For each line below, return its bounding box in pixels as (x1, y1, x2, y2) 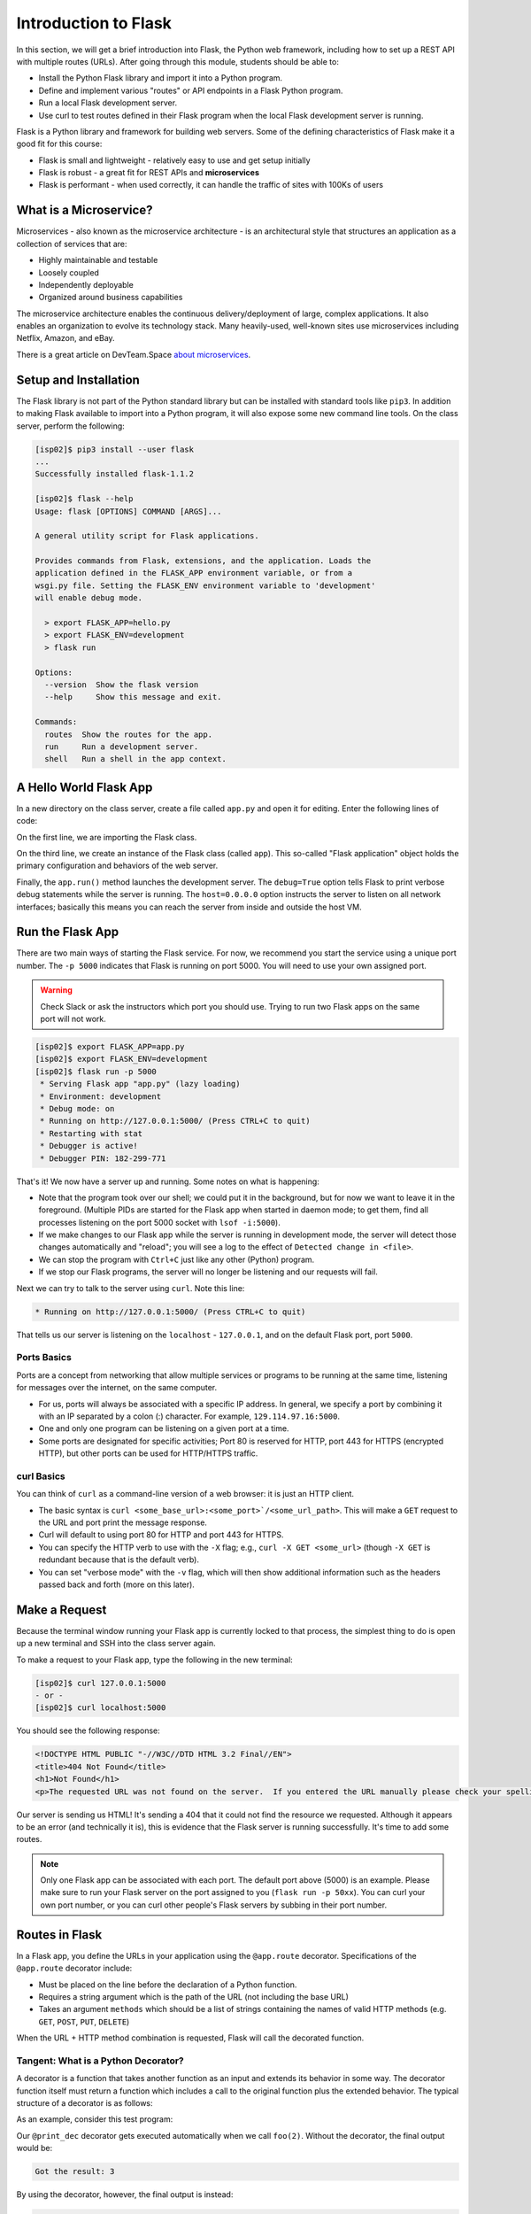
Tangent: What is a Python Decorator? (16, 2055, 185, 2067)
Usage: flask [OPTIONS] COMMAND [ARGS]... (35, 506, 222, 516)
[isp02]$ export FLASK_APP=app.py (35, 1041, 185, 1051)
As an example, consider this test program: (16, 2114, 173, 2125)
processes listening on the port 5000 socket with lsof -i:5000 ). (38, 1217, 281, 1227)
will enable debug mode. (35, 593, 143, 603)
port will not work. (40, 1014, 106, 1025)
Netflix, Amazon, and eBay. (16, 333, 115, 344)
